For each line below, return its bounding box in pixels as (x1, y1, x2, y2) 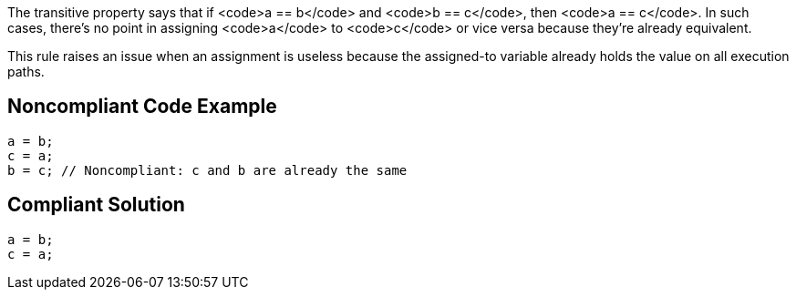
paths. (7, 64, 45, 79)
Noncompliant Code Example (7, 95, 277, 118)
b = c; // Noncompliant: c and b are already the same (7, 162, 408, 178)
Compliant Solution (7, 193, 185, 217)
